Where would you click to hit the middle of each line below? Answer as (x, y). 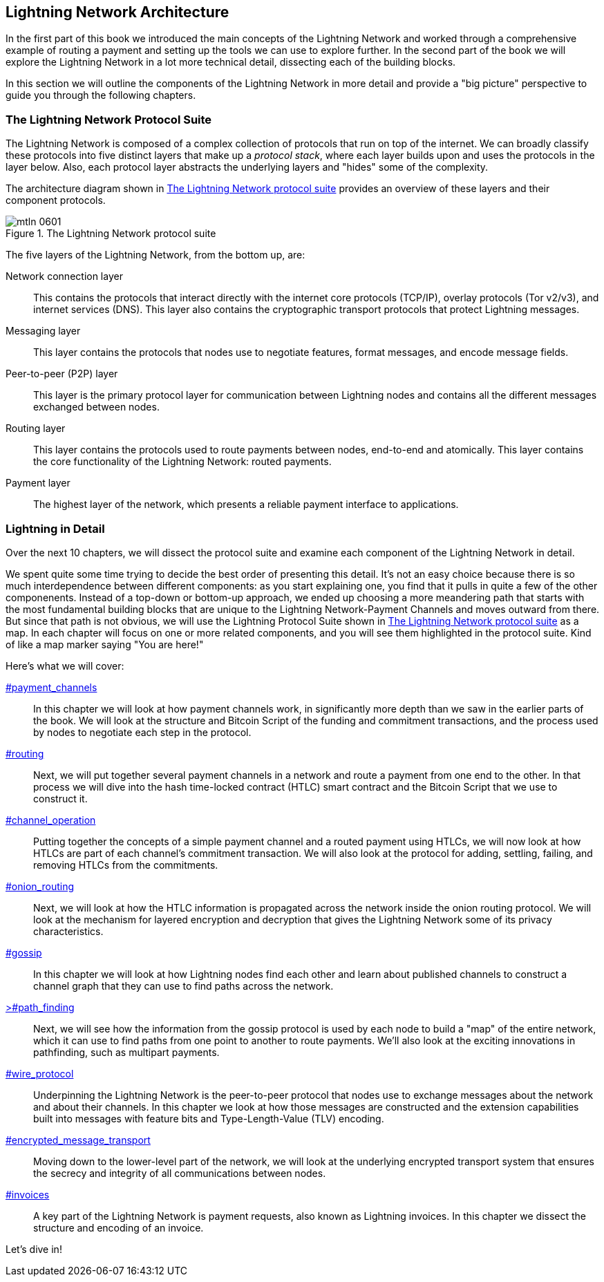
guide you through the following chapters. (101, 95)
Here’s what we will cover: (65, 666)
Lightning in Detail (55, 528)
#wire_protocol (40, 1073)
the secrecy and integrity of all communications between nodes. (180, 1173)
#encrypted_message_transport (78, 1140)
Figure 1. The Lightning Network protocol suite (111, 234)
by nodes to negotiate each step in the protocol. (142, 732)
